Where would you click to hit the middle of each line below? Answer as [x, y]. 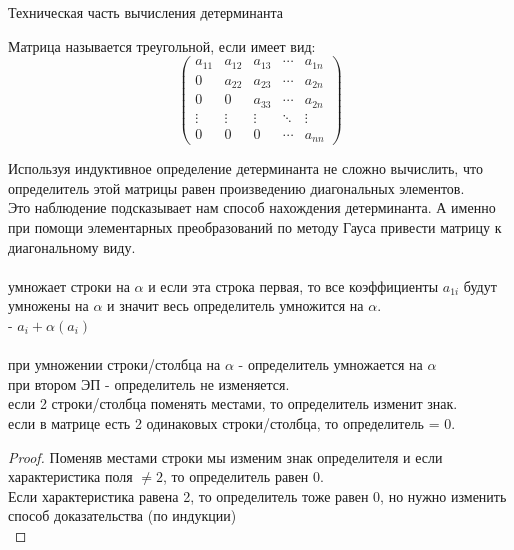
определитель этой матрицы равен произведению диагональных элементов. [236, 187]
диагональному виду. [72, 246]
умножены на [48, 305]
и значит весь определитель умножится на [235, 305]
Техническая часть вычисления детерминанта [145, 12]
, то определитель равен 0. [243, 476]
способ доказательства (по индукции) [122, 515]
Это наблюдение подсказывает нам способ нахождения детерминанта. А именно [252, 207]
